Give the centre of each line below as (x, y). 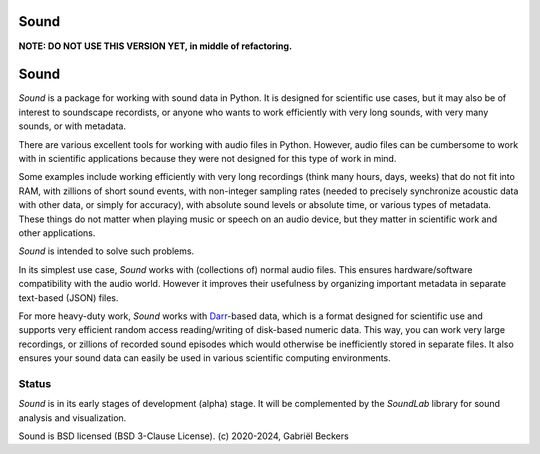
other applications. (57, 232)
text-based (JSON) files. (68, 297)
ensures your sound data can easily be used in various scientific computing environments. (205, 358)
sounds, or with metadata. (72, 126)
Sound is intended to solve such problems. (106, 251)
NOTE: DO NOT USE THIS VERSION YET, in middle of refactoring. (155, 46)
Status (35, 383)
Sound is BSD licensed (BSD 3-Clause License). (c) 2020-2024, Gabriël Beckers (183, 436)
